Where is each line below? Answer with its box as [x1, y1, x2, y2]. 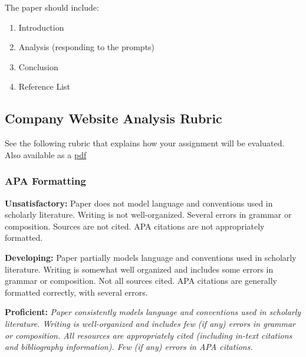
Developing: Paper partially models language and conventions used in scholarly [5, 251, 297, 263]
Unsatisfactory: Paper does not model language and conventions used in [5, 196, 273, 209]
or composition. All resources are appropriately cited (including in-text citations [5, 329, 292, 341]
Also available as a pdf [5, 148, 87, 161]
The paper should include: [5, 1, 99, 13]
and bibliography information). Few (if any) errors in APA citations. [5, 340, 253, 353]
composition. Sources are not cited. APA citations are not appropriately [5, 220, 265, 232]
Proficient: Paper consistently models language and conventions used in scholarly [5, 306, 301, 318]
